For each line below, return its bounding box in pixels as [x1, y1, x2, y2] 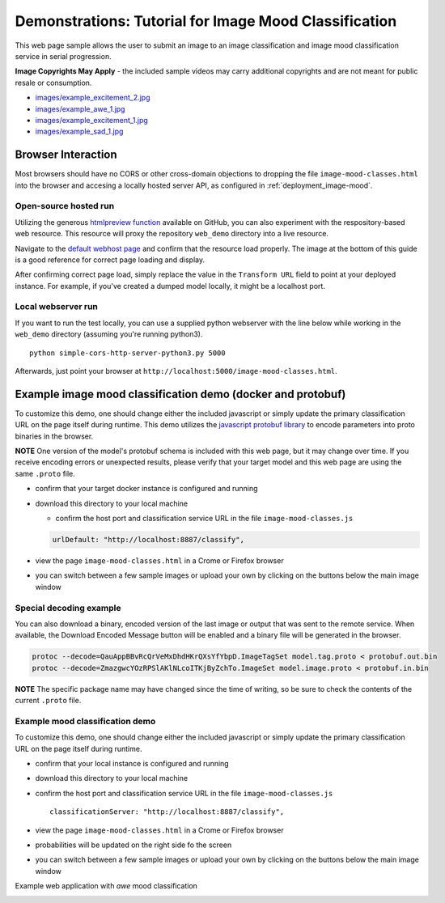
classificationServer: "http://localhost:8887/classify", [49, 808, 285, 816]
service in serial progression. [15, 51, 112, 61]
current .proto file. [15, 696, 82, 706]
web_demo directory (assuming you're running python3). [15, 329, 203, 339]
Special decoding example [15, 602, 121, 613]
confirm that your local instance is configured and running [35, 758, 230, 768]
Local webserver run [15, 301, 99, 312]
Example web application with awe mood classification [15, 881, 198, 891]
